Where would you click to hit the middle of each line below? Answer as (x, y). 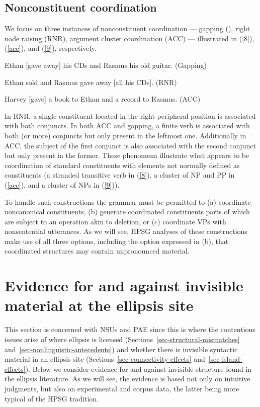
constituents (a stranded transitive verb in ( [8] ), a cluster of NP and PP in (120, 175)
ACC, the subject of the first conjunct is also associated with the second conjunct (130, 145)
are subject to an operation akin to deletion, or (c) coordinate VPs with (115, 221)
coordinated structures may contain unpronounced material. (97, 251)
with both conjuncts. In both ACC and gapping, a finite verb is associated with (127, 126)
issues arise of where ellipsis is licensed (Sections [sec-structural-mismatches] (122, 339)
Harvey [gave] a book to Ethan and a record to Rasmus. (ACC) (103, 99)
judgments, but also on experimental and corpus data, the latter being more (122, 388)
